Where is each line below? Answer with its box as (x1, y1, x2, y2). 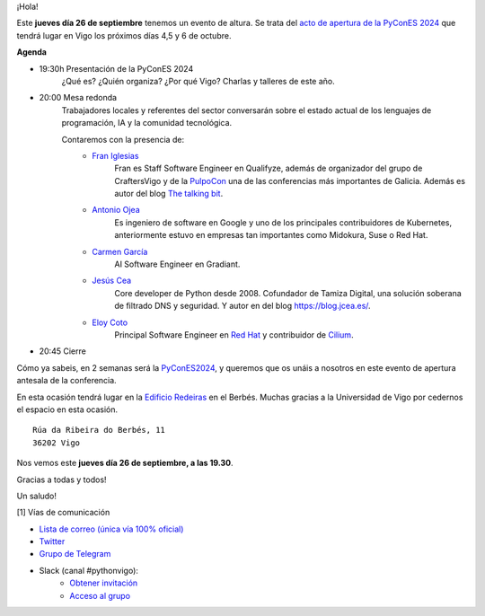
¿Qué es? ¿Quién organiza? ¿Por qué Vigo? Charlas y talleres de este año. (61, 75, 336, 86)
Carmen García (92, 246, 148, 257)
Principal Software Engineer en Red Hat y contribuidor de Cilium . (114, 329, 354, 340)
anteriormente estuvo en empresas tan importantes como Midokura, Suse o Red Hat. (114, 230, 428, 241)
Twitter (39, 536, 66, 547)
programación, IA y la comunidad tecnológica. (61, 118, 233, 128)
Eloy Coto (92, 317, 128, 328)
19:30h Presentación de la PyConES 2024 (39, 63, 194, 74)
